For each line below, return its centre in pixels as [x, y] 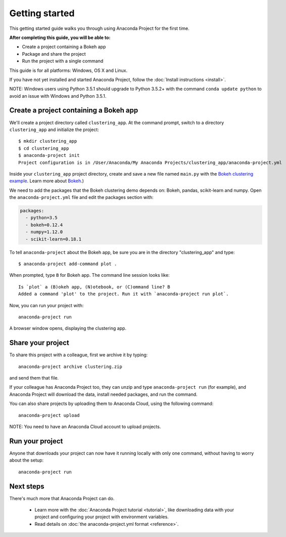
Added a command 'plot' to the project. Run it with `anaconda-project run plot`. [124, 294]
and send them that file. [34, 378]
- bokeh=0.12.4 [44, 225]
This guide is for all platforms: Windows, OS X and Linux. [68, 70]
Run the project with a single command [63, 61]
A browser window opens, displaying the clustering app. [68, 328]
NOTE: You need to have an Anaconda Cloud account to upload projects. [85, 427]
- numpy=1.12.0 [44, 232]
